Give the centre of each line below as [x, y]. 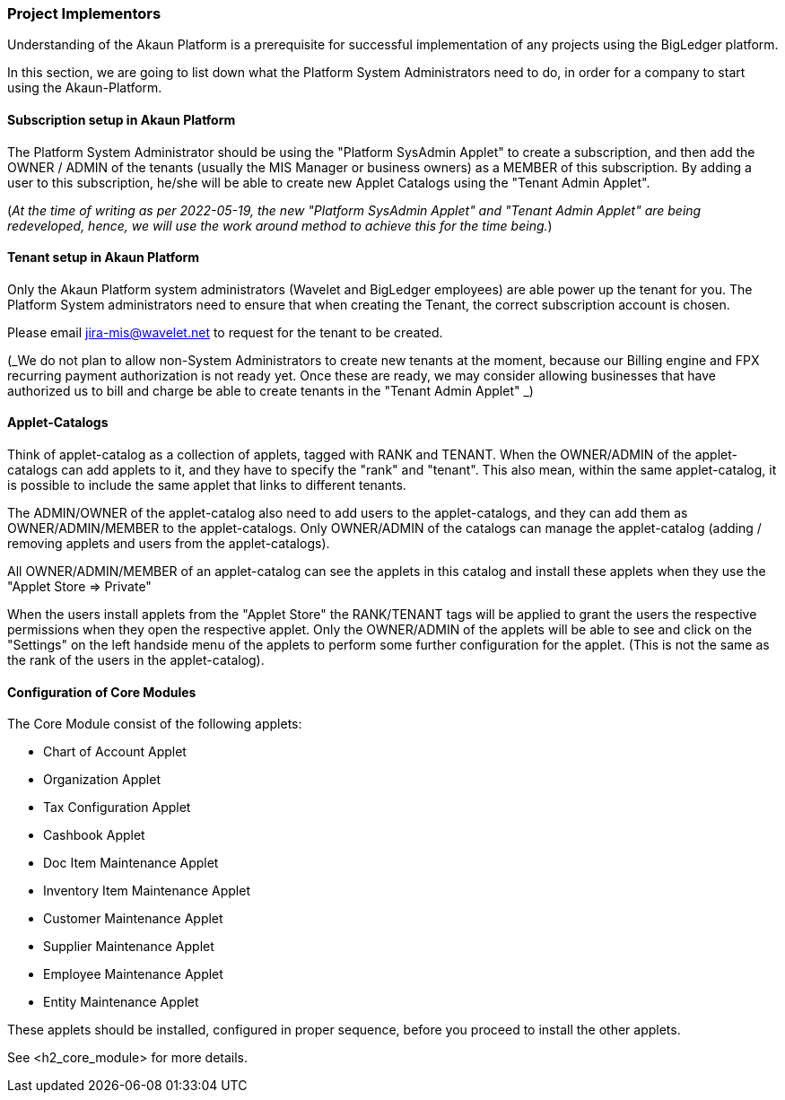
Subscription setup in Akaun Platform [122, 119]
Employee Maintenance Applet [133, 974]
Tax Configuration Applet [117, 808]
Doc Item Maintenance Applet [131, 863]
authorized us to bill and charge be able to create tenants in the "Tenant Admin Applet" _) [270, 390]
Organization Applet [102, 780]
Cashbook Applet [94, 835]
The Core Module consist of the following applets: [155, 724]
